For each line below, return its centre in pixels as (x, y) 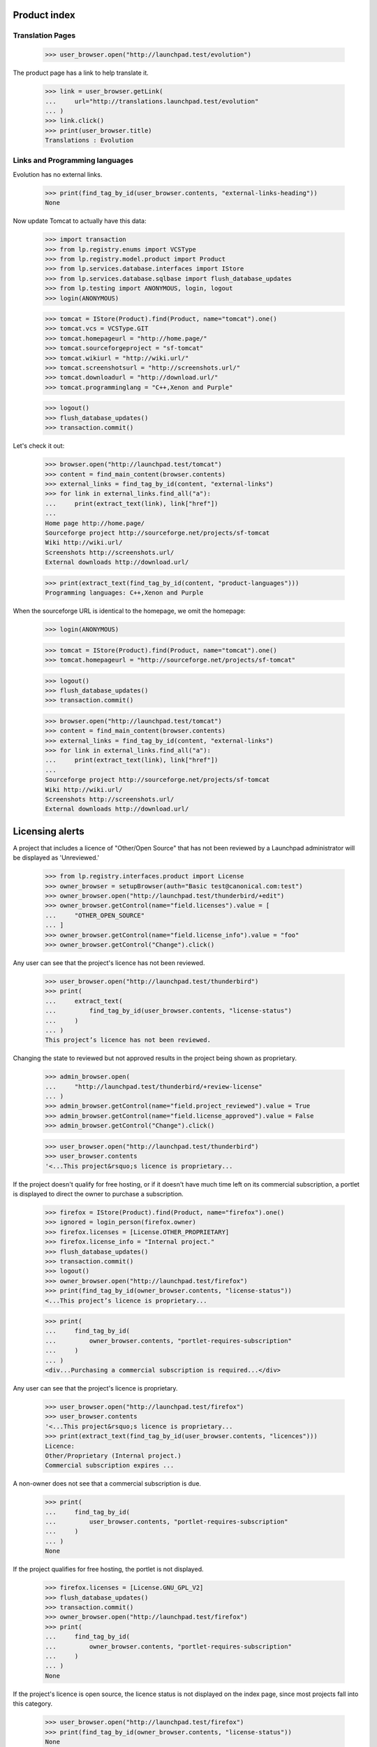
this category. (32, 1704)
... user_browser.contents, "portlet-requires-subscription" (167, 1522)
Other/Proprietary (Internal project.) (113, 1456)
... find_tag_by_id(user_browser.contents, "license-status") (169, 1011)
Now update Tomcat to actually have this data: (80, 221)
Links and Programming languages (73, 161)
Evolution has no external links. (58, 174)
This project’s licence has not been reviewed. (128, 1040)
